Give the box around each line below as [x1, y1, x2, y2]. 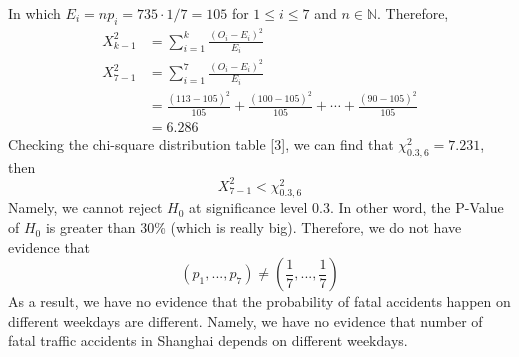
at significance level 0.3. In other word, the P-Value [189, 197, 504, 218]
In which [8, 3, 61, 23]
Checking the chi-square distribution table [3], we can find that [8, 133, 394, 154]
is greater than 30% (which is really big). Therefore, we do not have [45, 217, 462, 238]
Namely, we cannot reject [8, 197, 163, 218]
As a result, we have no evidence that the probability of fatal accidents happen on [8, 291, 511, 312]
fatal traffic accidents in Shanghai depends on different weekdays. [8, 330, 408, 351]
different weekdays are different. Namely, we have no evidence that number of [8, 310, 483, 331]
